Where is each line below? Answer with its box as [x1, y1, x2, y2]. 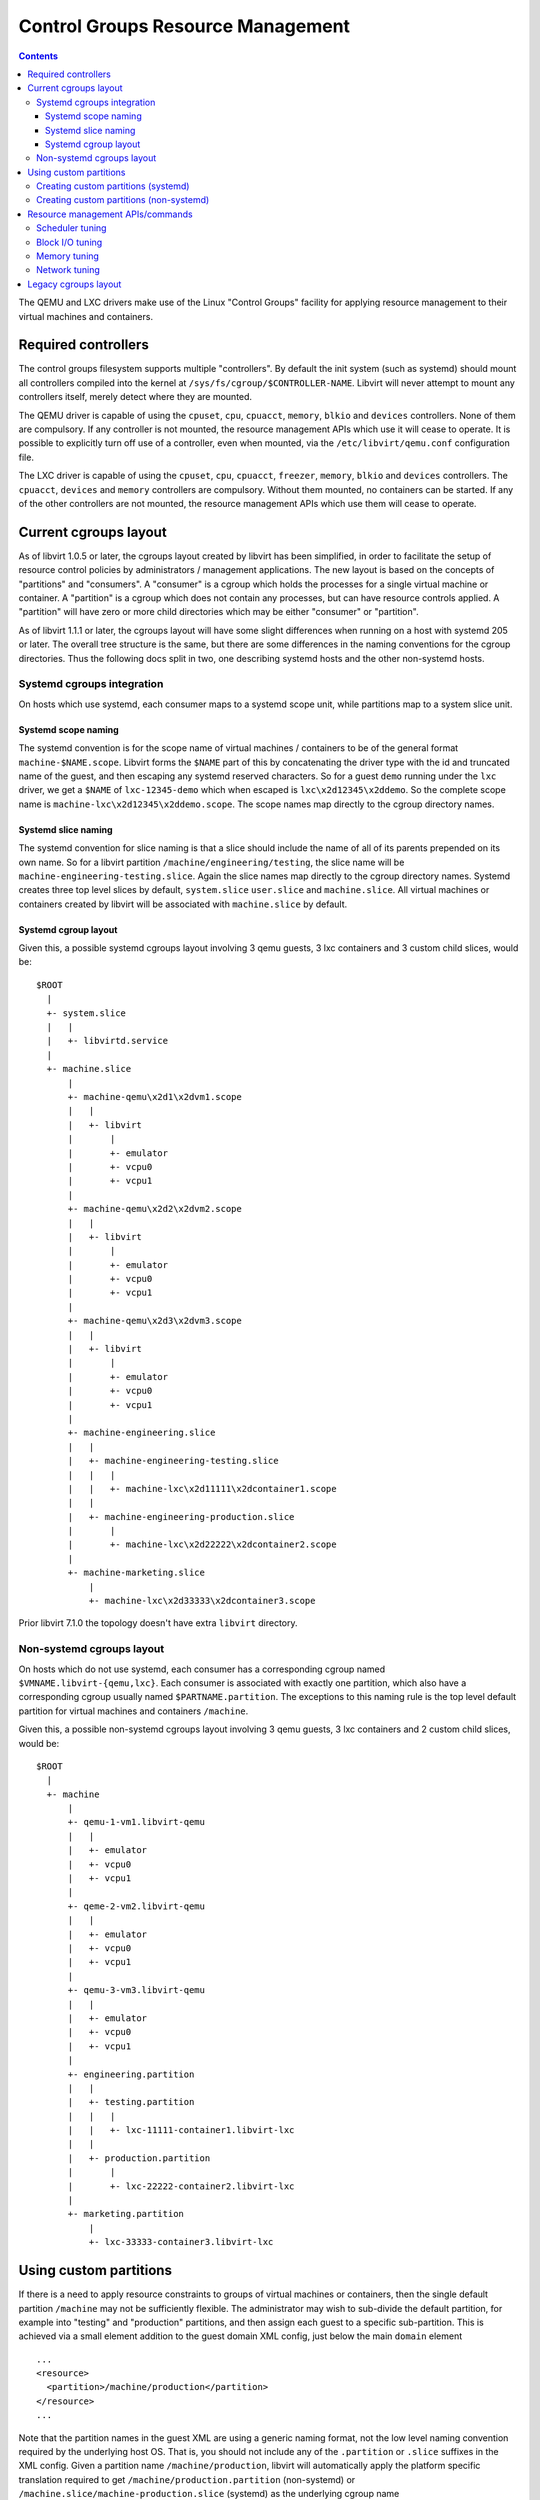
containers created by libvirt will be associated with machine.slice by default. [18, 898, 348, 910]
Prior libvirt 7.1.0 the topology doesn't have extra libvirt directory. [18, 1617, 299, 1629]
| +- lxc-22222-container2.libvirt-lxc [67, 2180, 295, 2192]
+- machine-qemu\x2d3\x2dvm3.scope [67, 1315, 242, 1327]
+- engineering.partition [67, 2068, 195, 2080]
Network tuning [36, 264, 100, 276]
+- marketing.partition [67, 2208, 185, 2220]
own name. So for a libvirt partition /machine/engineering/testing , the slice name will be [18, 856, 405, 868]
